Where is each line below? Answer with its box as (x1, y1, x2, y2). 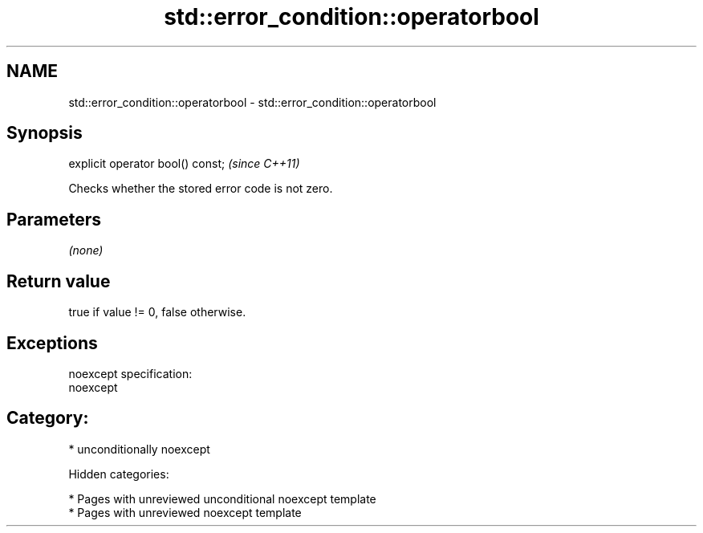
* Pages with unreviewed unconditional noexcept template (68, 491, 376, 506)
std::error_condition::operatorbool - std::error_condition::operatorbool (68, 95, 437, 109)
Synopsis (6, 123, 83, 144)
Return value (6, 271, 111, 291)
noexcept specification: (68, 366, 193, 380)
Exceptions (6, 332, 98, 353)
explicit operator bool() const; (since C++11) (68, 157, 300, 171)
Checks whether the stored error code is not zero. (68, 181, 333, 196)
